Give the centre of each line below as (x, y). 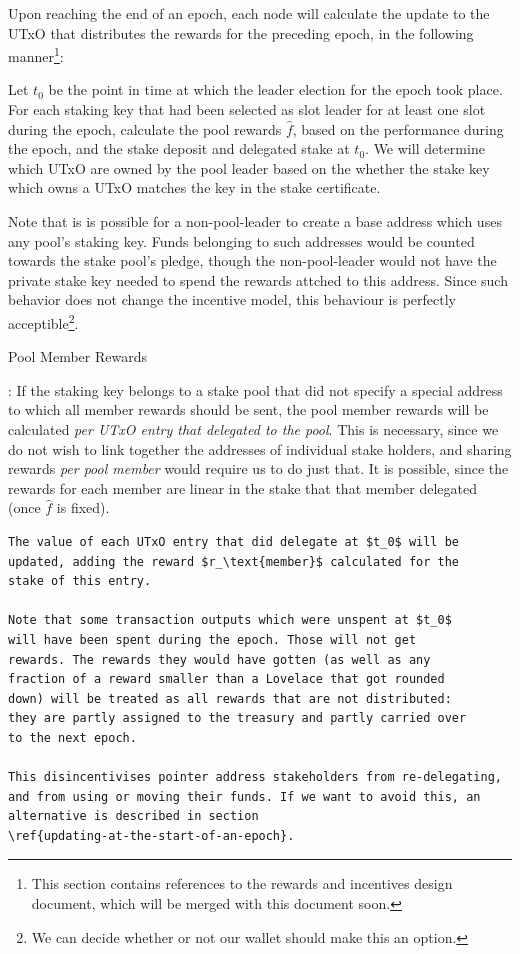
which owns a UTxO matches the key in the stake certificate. (194, 187)
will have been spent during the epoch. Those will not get (212, 639)
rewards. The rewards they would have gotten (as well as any (219, 659)
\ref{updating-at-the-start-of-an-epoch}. (151, 835)
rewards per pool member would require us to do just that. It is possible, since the (258, 468)
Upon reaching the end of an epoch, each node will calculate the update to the (249, 13)
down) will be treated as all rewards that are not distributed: (230, 698)
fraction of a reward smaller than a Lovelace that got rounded (226, 679)
